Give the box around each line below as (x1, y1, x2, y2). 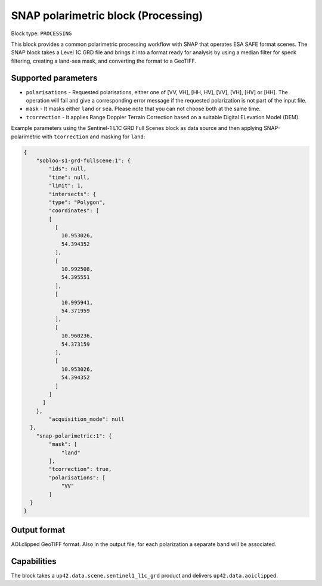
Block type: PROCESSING (11, 30, 72, 37)
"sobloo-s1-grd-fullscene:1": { (36, 157, 131, 164)
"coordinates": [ (48, 207, 100, 214)
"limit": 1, (48, 182, 83, 189)
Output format (11, 525, 66, 535)
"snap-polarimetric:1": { (36, 432, 112, 439)
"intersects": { (48, 191, 97, 197)
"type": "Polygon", (48, 199, 106, 206)
